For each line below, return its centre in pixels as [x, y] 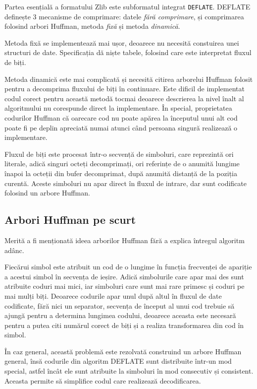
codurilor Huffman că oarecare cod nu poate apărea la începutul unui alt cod [121, 118]
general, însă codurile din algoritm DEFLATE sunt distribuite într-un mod [118, 361]
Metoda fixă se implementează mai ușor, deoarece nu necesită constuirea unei [122, 42]
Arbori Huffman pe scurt [70, 220]
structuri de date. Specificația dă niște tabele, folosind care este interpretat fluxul [128, 52]
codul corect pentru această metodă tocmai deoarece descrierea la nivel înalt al [124, 98]
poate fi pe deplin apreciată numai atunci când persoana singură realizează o [121, 127]
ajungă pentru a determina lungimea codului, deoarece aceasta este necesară [120, 315]
